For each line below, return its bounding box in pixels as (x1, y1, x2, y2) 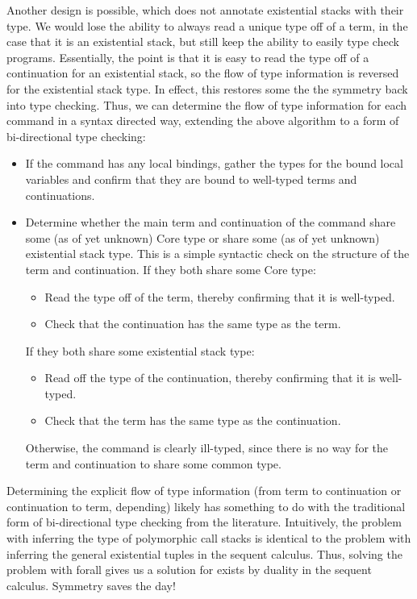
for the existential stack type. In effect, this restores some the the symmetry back (6, 80, 408, 97)
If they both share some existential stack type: (25, 342, 255, 359)
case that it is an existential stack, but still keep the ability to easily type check (6, 33, 399, 50)
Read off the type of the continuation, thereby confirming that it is (44, 369, 376, 386)
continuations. (25, 186, 95, 203)
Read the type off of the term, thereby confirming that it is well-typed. (44, 288, 395, 305)
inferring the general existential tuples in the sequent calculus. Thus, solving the (6, 545, 402, 562)
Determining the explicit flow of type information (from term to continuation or (6, 482, 402, 499)
